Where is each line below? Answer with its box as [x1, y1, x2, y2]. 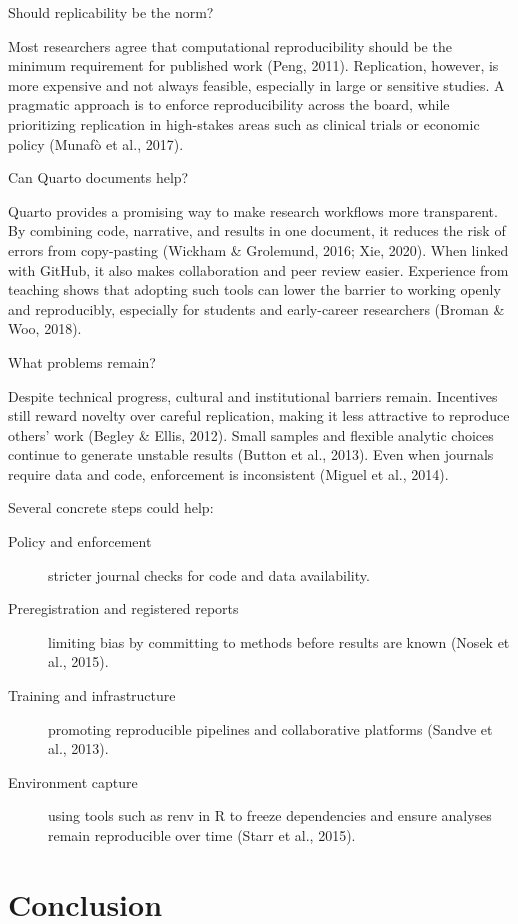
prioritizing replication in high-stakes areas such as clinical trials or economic [8, 113, 480, 134]
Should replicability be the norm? [8, 2, 214, 22]
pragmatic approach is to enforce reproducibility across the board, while [8, 94, 450, 115]
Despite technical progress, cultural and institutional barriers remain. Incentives [8, 385, 498, 406]
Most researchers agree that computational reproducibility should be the [8, 35, 452, 56]
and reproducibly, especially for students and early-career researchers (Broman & [8, 298, 505, 319]
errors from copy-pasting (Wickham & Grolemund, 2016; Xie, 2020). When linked [8, 239, 509, 260]
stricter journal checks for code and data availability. [48, 564, 370, 585]
